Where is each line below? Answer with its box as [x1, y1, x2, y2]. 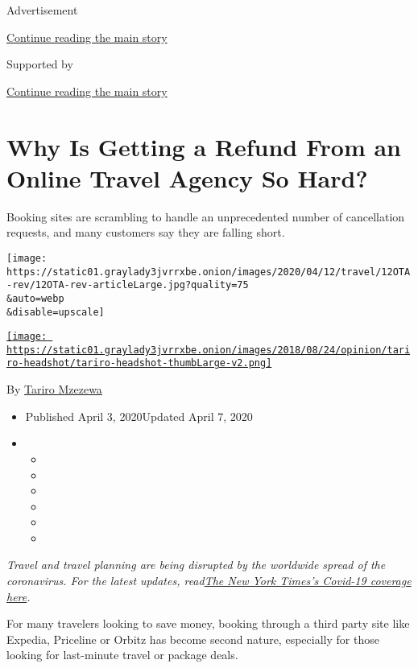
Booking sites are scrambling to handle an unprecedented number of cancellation [6, 208, 405, 225]
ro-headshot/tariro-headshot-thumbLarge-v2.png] [6, 357, 272, 369]
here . [6, 588, 31, 604]
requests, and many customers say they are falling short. [6, 224, 285, 241]
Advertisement [6, 2, 78, 18]
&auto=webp [6, 292, 64, 304]
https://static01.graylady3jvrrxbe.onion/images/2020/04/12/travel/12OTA [6, 266, 411, 278]
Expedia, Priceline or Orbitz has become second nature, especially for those [6, 630, 379, 647]
